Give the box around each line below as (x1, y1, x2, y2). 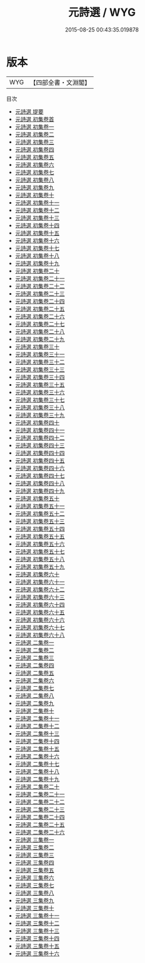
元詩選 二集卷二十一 (15, 790, 65, 798)
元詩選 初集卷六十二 (15, 586, 65, 593)
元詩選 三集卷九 (15, 896, 55, 904)
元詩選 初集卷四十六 (15, 464, 65, 471)
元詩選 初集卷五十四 (15, 525, 65, 532)
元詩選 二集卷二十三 (15, 805, 65, 813)
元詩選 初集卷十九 (15, 259, 59, 267)
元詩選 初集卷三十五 (15, 380, 65, 388)
